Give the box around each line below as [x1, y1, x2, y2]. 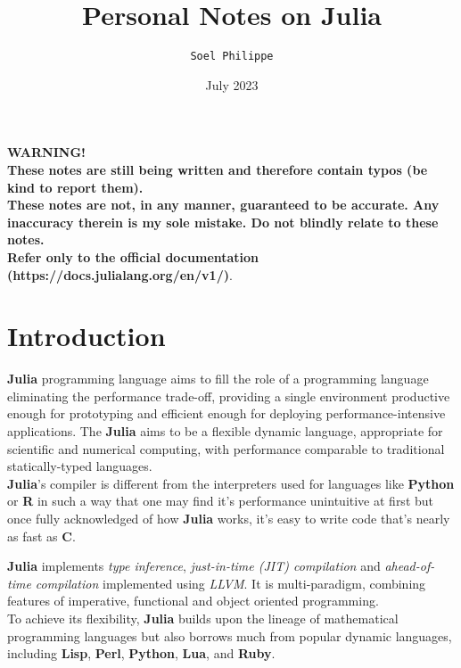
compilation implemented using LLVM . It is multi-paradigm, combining [35, 573, 426, 592]
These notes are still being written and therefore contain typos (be [7, 160, 428, 178]
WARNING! [7, 143, 86, 161]
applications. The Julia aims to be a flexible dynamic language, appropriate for [7, 422, 443, 441]
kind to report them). [7, 177, 144, 196]
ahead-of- [384, 557, 435, 575]
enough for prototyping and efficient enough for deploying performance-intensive [7, 404, 446, 423]
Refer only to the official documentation [7, 247, 259, 266]
